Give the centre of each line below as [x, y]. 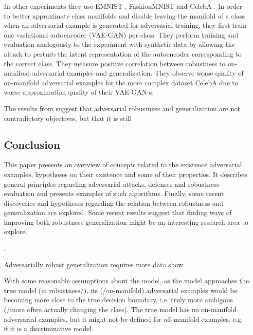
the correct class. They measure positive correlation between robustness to [115, 63]
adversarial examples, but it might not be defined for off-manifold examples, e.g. [124, 319]
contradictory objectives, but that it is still [68, 118]
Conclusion [32, 144]
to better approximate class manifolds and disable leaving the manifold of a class [125, 15]
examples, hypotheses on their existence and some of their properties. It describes [126, 174]
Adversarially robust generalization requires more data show [94, 264]
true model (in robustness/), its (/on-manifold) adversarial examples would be [121, 290]
